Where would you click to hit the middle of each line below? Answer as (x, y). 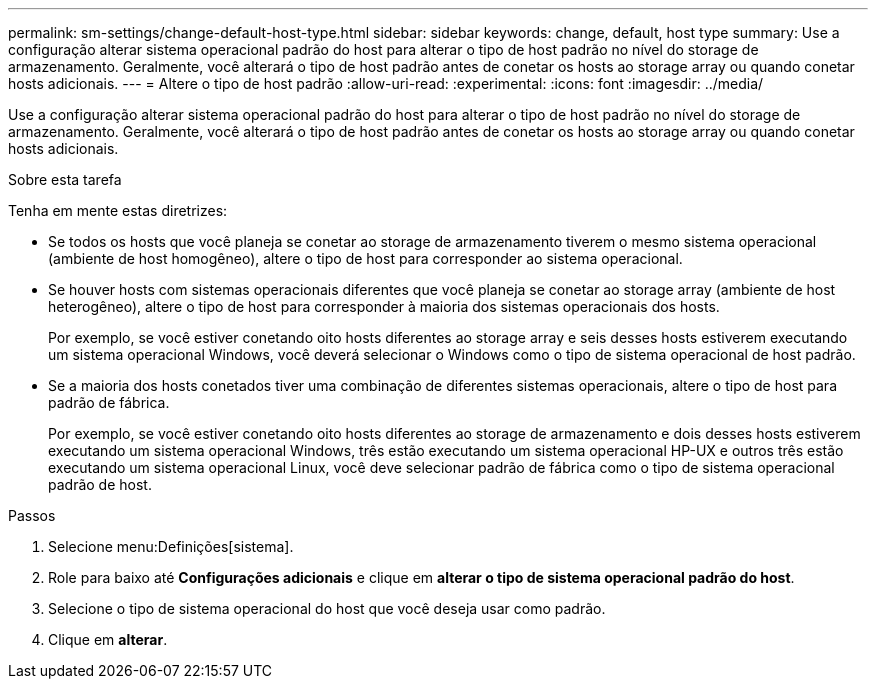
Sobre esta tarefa (65, 179)
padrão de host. (100, 484)
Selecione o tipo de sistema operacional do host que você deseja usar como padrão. (327, 608)
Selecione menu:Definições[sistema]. (171, 546)
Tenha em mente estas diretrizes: (118, 210)
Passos (32, 515)
